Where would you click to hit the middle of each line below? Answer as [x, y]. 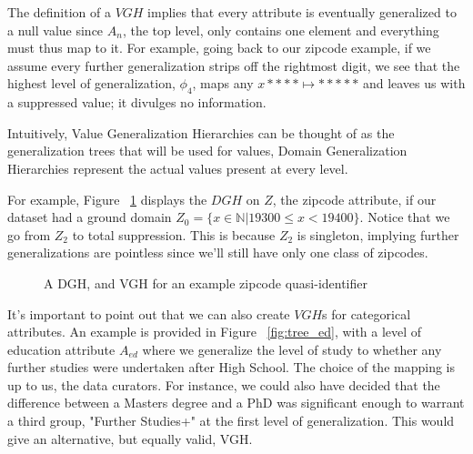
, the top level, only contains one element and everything [281, 30]
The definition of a [59, 12]
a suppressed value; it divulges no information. [137, 102]
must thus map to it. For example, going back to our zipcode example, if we [219, 48]
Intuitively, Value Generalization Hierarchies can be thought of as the [201, 132]
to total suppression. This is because [174, 234]
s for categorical [367, 313]
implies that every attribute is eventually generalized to [302, 12]
